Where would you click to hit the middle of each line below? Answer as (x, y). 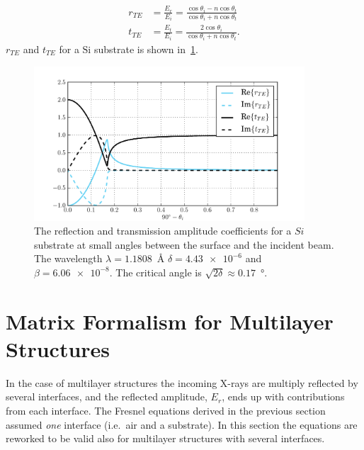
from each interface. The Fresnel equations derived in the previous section (166, 410)
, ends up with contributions (283, 396)
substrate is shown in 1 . (146, 49)
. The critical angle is (155, 272)
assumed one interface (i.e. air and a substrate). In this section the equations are (182, 424)
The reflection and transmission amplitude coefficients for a (163, 231)
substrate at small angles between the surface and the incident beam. (184, 244)
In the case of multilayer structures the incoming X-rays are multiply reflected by (182, 382)
